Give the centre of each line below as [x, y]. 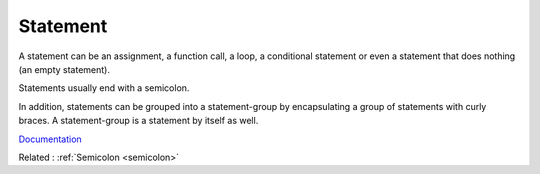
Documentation [50, 139]
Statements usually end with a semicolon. [104, 88]
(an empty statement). [64, 69]
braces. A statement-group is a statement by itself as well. [138, 121]
